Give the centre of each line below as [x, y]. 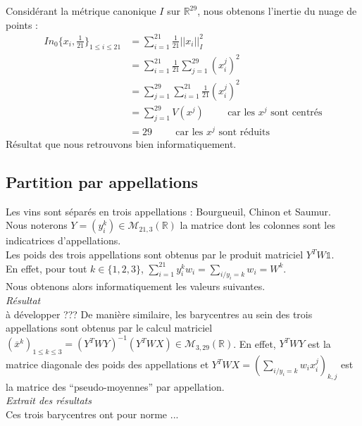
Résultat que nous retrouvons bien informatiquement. [121, 144]
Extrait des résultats [49, 400]
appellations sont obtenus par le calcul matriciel [109, 328]
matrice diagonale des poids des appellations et [107, 364]
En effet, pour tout [46, 268]
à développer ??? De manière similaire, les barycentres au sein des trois [159, 314]
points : [22, 24]
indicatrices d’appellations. [63, 240]
